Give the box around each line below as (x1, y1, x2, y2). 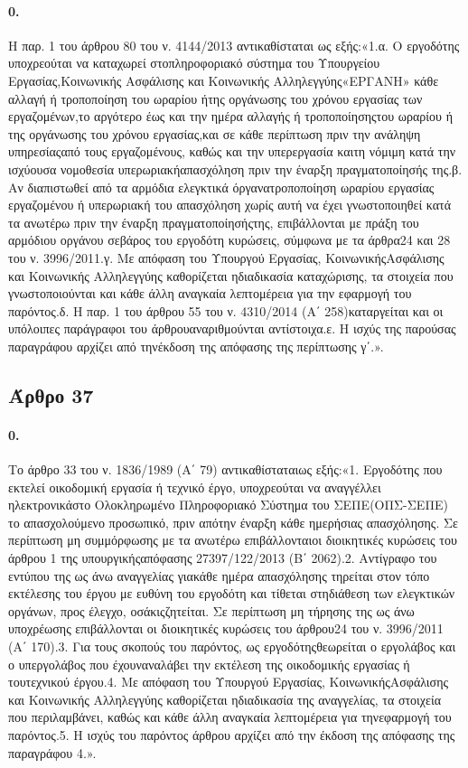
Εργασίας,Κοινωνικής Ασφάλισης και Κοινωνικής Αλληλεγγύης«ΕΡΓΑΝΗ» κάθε (8, 70, 439, 89)
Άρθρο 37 (8, 380, 94, 408)
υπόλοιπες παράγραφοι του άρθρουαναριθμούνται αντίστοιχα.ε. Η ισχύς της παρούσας (8, 319, 456, 338)
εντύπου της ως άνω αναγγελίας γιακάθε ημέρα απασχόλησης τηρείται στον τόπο (8, 566, 430, 585)
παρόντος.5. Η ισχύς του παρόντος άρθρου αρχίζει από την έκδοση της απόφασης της (8, 725, 455, 744)
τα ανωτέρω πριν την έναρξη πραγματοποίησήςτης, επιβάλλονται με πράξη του (8, 212, 419, 231)
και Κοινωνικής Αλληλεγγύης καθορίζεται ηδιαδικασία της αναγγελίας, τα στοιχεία (8, 689, 442, 708)
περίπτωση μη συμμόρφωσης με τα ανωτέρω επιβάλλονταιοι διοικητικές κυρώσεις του (8, 530, 457, 549)
